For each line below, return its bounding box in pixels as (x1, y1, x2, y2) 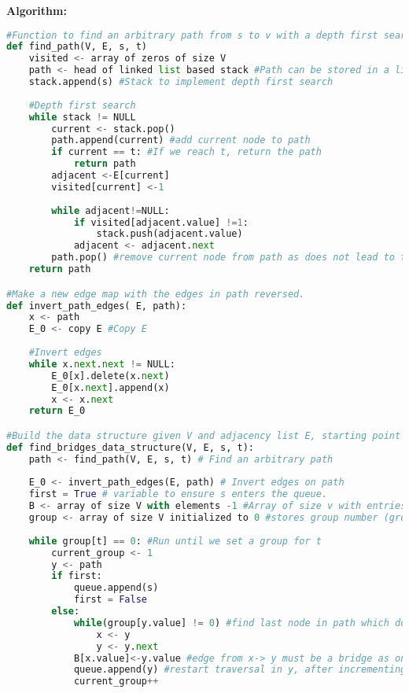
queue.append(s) (73, 582, 159, 594)
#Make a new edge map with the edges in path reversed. (6, 288, 305, 300)
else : (51, 606, 80, 617)
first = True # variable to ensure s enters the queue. (28, 488, 328, 500)
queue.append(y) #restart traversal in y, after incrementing (73, 664, 407, 676)
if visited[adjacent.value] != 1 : (73, 216, 249, 228)
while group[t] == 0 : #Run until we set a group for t (28, 535, 322, 547)
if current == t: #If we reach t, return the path (51, 146, 322, 158)
